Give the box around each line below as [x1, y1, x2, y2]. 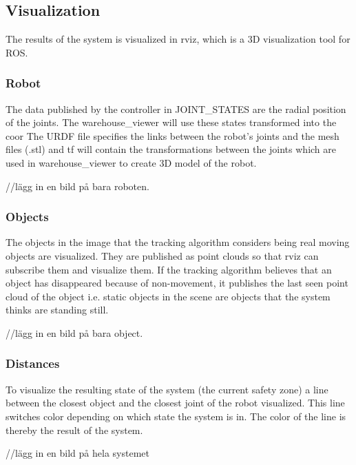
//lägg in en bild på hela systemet [6, 446, 149, 460]
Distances [6, 355, 60, 372]
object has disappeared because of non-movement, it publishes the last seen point [6, 276, 348, 290]
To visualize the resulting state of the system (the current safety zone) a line [6, 382, 328, 396]
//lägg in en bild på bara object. [6, 325, 143, 340]
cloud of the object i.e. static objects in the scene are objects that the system [6, 289, 331, 303]
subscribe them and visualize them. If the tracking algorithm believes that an [6, 262, 332, 276]
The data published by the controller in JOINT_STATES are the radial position [6, 101, 346, 116]
